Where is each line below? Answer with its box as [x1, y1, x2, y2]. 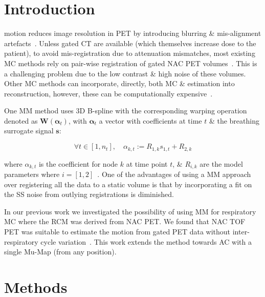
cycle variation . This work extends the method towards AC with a [40, 236, 252, 247]
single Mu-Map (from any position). [4, 246, 117, 257]
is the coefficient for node [38, 158, 118, 169]
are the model [200, 158, 243, 169]
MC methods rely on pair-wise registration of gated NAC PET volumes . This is [4, 57, 257, 68]
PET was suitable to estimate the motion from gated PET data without [4, 226, 231, 236]
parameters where [4, 168, 60, 179]
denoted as [4, 115, 38, 126]
